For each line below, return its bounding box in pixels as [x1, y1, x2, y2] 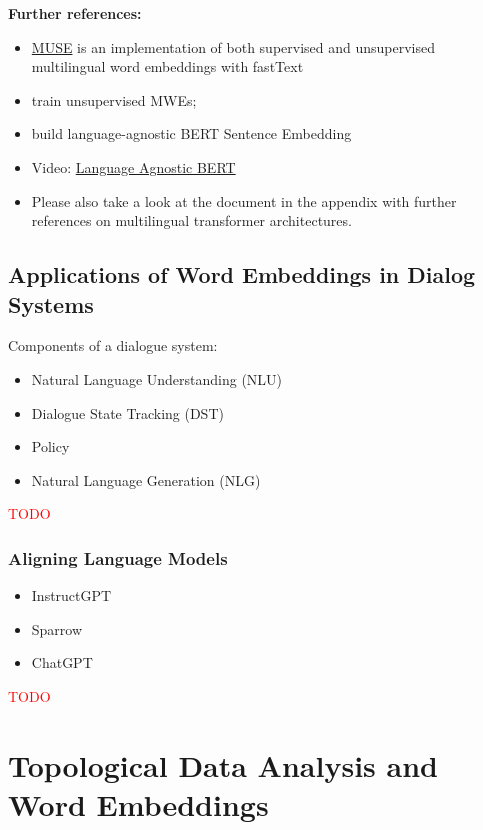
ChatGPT [31, 652, 93, 673]
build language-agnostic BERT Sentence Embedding [31, 123, 352, 144]
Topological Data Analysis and [8, 744, 438, 785]
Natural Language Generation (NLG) [31, 469, 261, 490]
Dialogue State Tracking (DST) [31, 402, 224, 423]
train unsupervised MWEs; [31, 89, 197, 110]
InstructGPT [31, 585, 112, 606]
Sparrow [31, 618, 83, 639]
